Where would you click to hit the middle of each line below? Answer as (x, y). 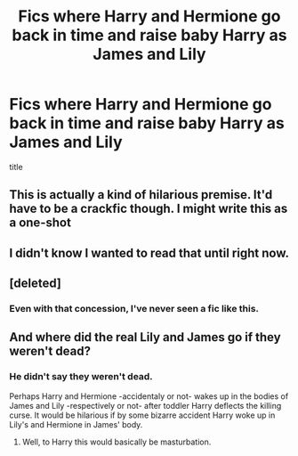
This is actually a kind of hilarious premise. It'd (141, 195)
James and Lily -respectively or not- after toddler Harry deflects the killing (145, 405)
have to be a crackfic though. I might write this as (149, 209)
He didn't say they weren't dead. (81, 377)
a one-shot (40, 223)
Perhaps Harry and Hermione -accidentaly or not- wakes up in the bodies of (149, 396)
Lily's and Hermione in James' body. (76, 424)
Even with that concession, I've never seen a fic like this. (134, 309)
